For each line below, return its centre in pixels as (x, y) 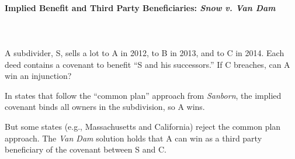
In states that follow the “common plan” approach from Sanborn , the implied (143, 95)
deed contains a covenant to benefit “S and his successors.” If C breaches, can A (147, 64)
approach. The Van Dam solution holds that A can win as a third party (133, 138)
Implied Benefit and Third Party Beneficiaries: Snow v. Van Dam (140, 7)
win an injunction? (38, 76)
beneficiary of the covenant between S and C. (86, 149)
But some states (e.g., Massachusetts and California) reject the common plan (143, 126)
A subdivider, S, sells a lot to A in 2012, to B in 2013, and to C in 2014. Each (145, 52)
